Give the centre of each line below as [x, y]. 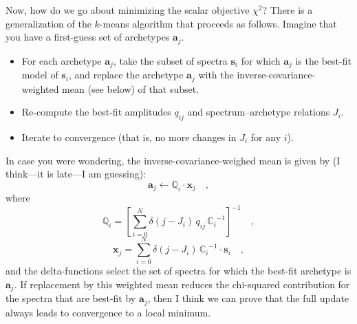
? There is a [288, 10]
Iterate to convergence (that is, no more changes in [129, 137]
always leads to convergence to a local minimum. [108, 312]
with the [216, 75]
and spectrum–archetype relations [259, 112]
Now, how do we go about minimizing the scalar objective [128, 10]
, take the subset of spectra [170, 60]
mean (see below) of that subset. [131, 88]
